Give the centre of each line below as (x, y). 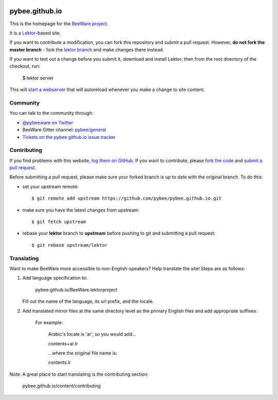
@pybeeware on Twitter (48, 122)
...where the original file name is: (83, 353)
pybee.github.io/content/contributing (62, 386)
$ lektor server (38, 78)
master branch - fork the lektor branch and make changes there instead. (87, 49)
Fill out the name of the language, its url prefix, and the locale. (88, 301)
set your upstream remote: (51, 186)
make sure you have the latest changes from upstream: (81, 210)
